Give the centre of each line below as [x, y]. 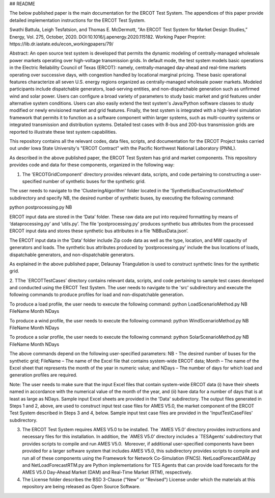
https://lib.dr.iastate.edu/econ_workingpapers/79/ [62, 44]
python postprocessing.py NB [41, 207]
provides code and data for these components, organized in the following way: [92, 165]
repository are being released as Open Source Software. [81, 487]
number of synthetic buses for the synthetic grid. [94, 181]
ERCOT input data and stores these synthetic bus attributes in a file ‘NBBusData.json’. [99, 231]
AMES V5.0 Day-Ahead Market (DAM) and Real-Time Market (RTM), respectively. [107, 472]
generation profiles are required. [43, 375]
